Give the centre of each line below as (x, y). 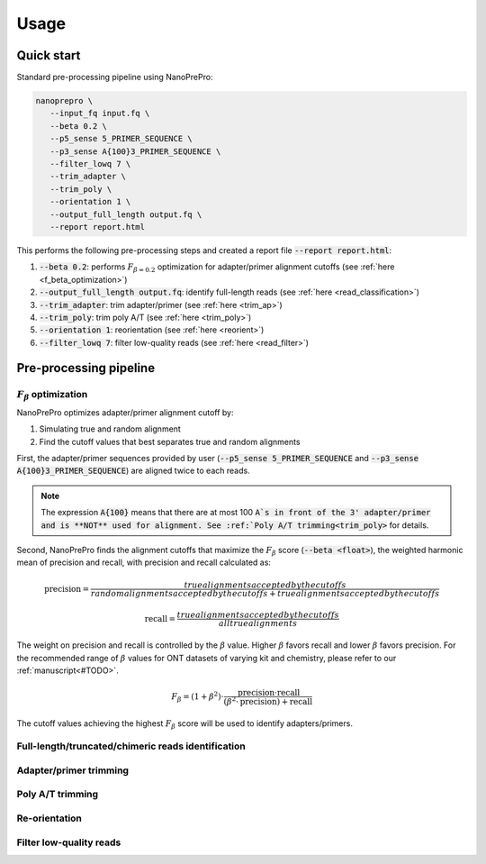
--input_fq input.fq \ (100, 114)
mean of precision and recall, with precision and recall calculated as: (144, 562)
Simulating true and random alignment (110, 429)
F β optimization (52, 396)
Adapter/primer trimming (73, 770)
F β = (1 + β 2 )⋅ (198, 697)
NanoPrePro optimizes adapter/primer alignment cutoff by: (125, 412)
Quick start (49, 55)
